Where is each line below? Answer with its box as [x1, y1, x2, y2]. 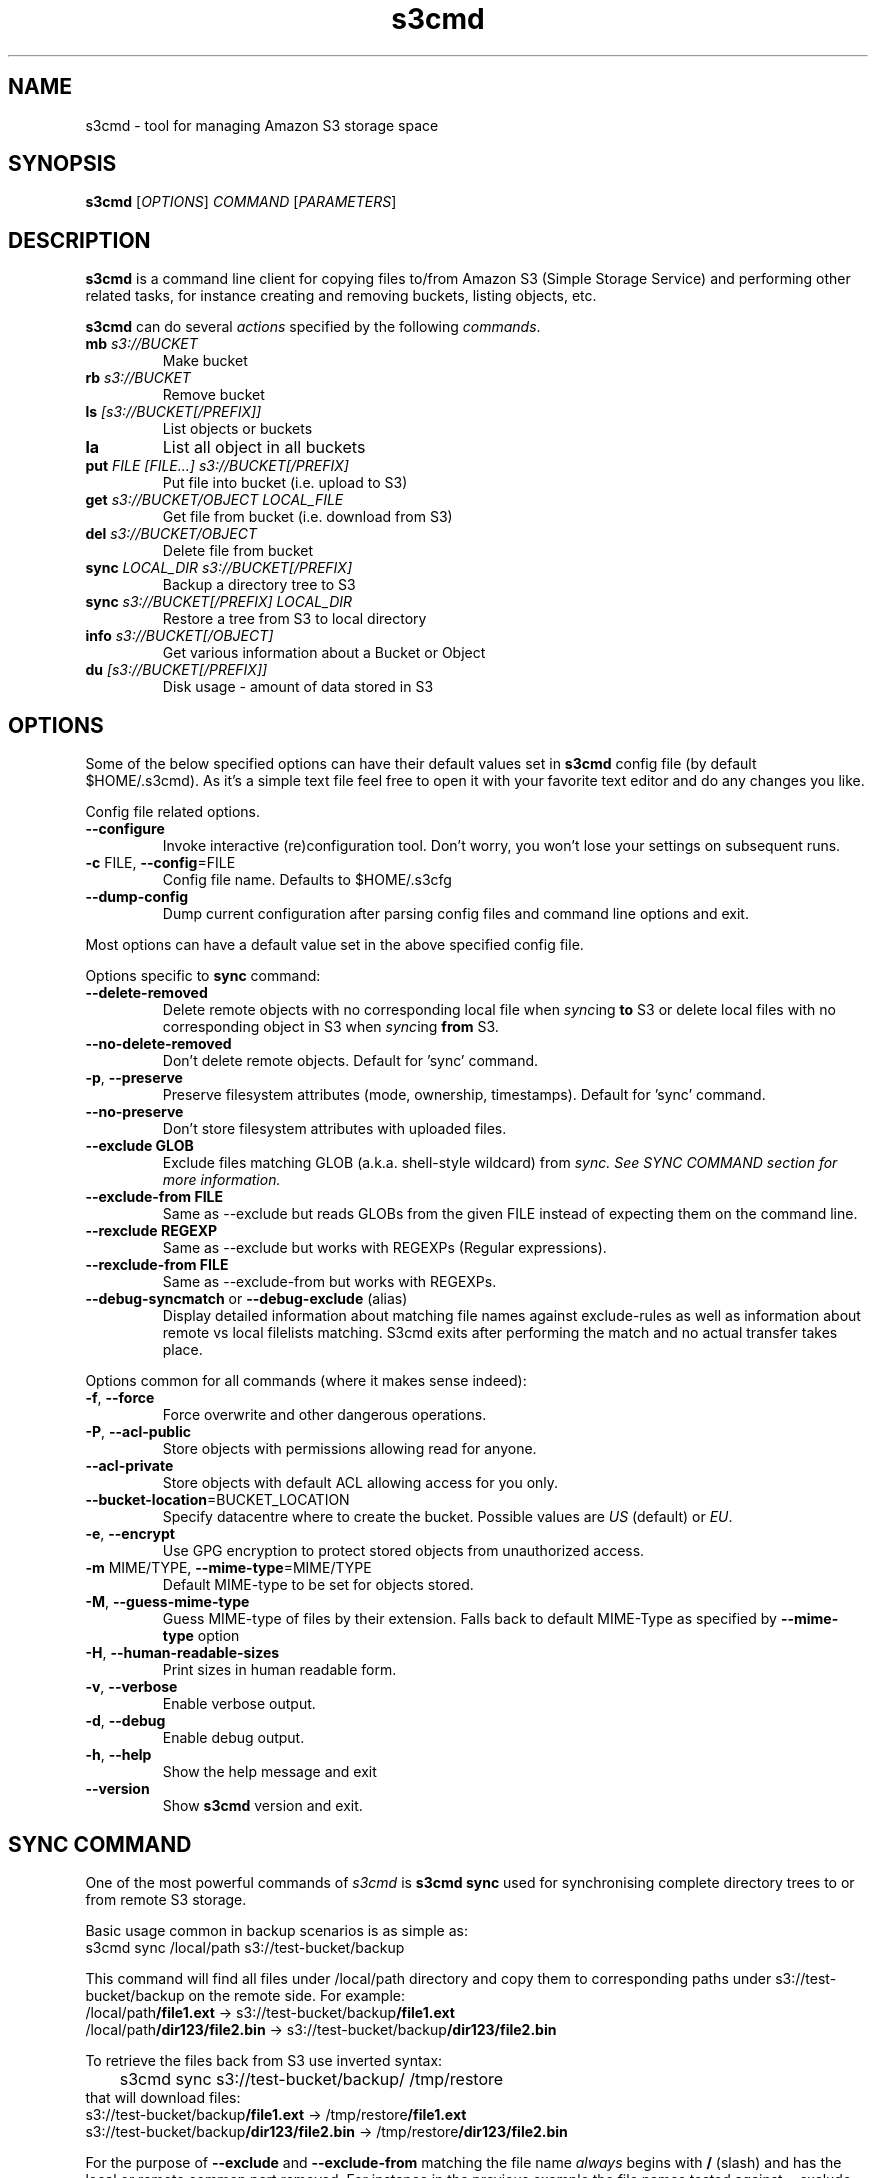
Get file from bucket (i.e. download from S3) [162, 508, 453, 526]
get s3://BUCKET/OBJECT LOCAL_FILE [85, 491, 344, 509]
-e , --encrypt [85, 1525, 175, 1543]
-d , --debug [85, 1712, 166, 1730]
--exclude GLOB [85, 1137, 194, 1155]
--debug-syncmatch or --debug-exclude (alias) [85, 1290, 408, 1308]
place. [162, 1341, 203, 1359]
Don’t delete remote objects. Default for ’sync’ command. [162, 1052, 539, 1070]
